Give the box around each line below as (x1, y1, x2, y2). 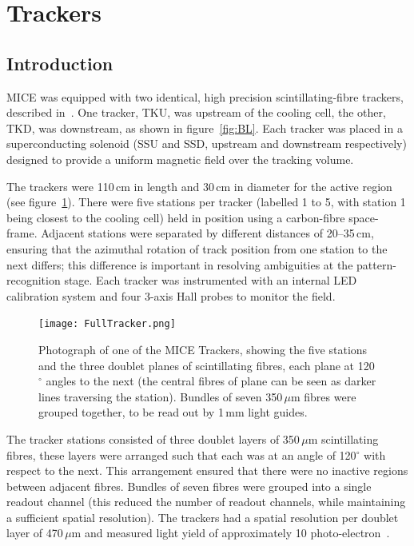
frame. (6, 225, 38, 241)
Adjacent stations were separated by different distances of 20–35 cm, (41, 225, 374, 241)
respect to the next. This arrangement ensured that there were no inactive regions (6, 462, 408, 479)
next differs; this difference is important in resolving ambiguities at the (6, 256, 353, 273)
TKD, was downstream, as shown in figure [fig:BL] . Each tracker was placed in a (6, 119, 403, 136)
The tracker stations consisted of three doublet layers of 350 (6, 430, 300, 447)
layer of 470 (6, 524, 63, 541)
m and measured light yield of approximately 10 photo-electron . (71, 524, 390, 541)
